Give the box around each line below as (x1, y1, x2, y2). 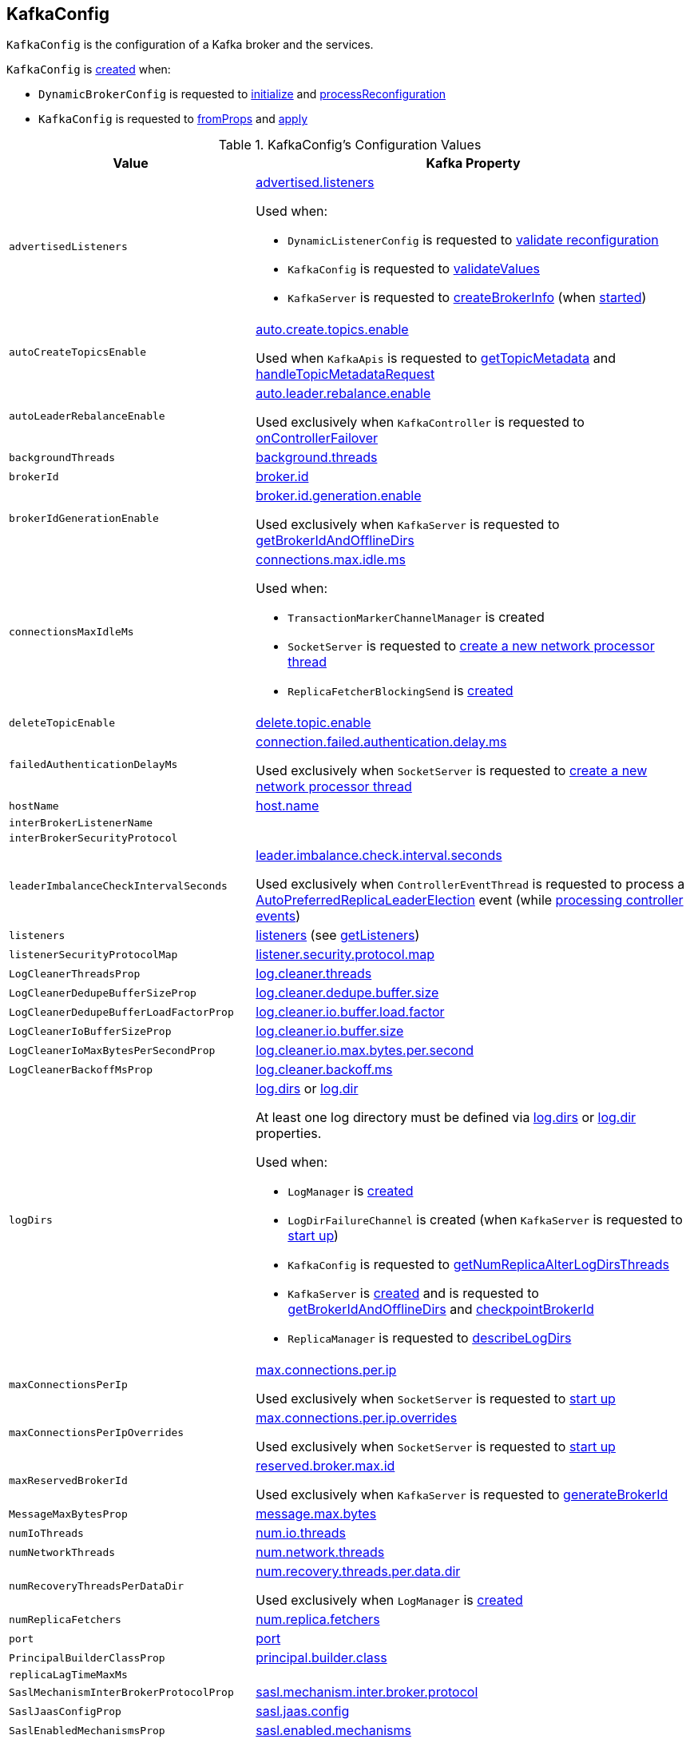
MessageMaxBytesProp (9, 1507, 128, 1520)
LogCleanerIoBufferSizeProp (9, 1025, 172, 1037)
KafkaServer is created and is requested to (287, 1285, 539, 1302)
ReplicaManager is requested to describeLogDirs (287, 1330, 572, 1347)
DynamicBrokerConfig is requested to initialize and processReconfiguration (38, 87, 446, 101)
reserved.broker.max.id (256, 1458, 395, 1474)
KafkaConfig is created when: (6, 62, 171, 77)
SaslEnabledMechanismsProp (9, 1724, 165, 1737)
